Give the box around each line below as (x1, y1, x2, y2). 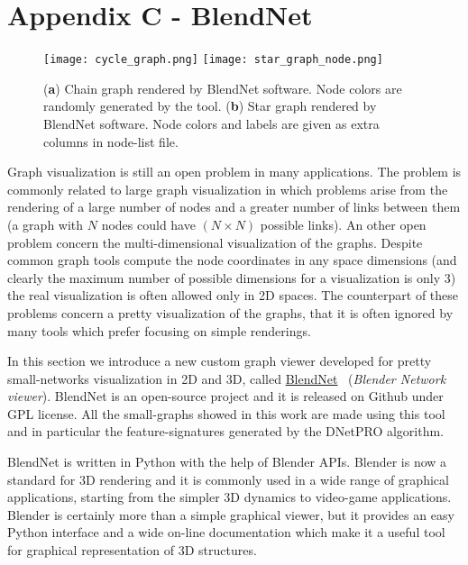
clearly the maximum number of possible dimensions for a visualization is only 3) (7, 268, 456, 287)
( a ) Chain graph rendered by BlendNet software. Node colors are (43, 78, 402, 97)
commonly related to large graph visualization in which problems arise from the (7, 179, 448, 198)
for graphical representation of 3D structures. (7, 541, 257, 560)
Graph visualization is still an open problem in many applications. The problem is (7, 162, 462, 181)
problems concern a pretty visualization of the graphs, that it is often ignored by (7, 303, 454, 322)
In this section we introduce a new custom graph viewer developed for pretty (7, 351, 432, 370)
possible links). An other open (260, 214, 427, 233)
